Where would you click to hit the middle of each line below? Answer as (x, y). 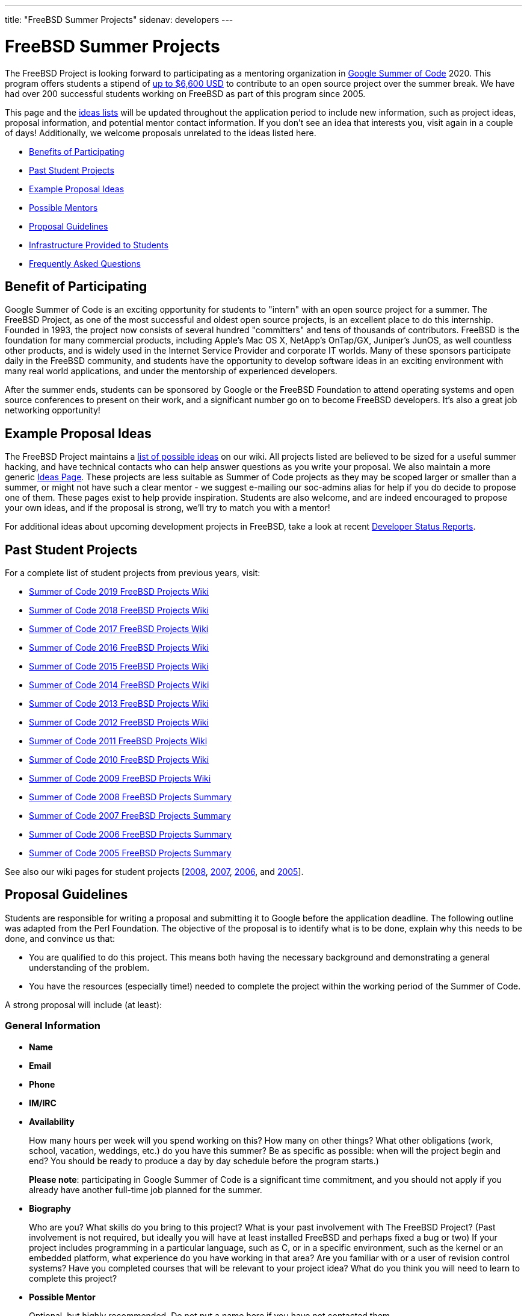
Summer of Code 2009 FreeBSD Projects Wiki (120, 779)
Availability (52, 1121)
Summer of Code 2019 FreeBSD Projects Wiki (119, 592)
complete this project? (73, 1278)
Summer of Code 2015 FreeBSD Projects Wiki (119, 666)
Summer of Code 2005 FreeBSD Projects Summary (130, 853)
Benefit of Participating (76, 286)
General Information (53, 1026)
